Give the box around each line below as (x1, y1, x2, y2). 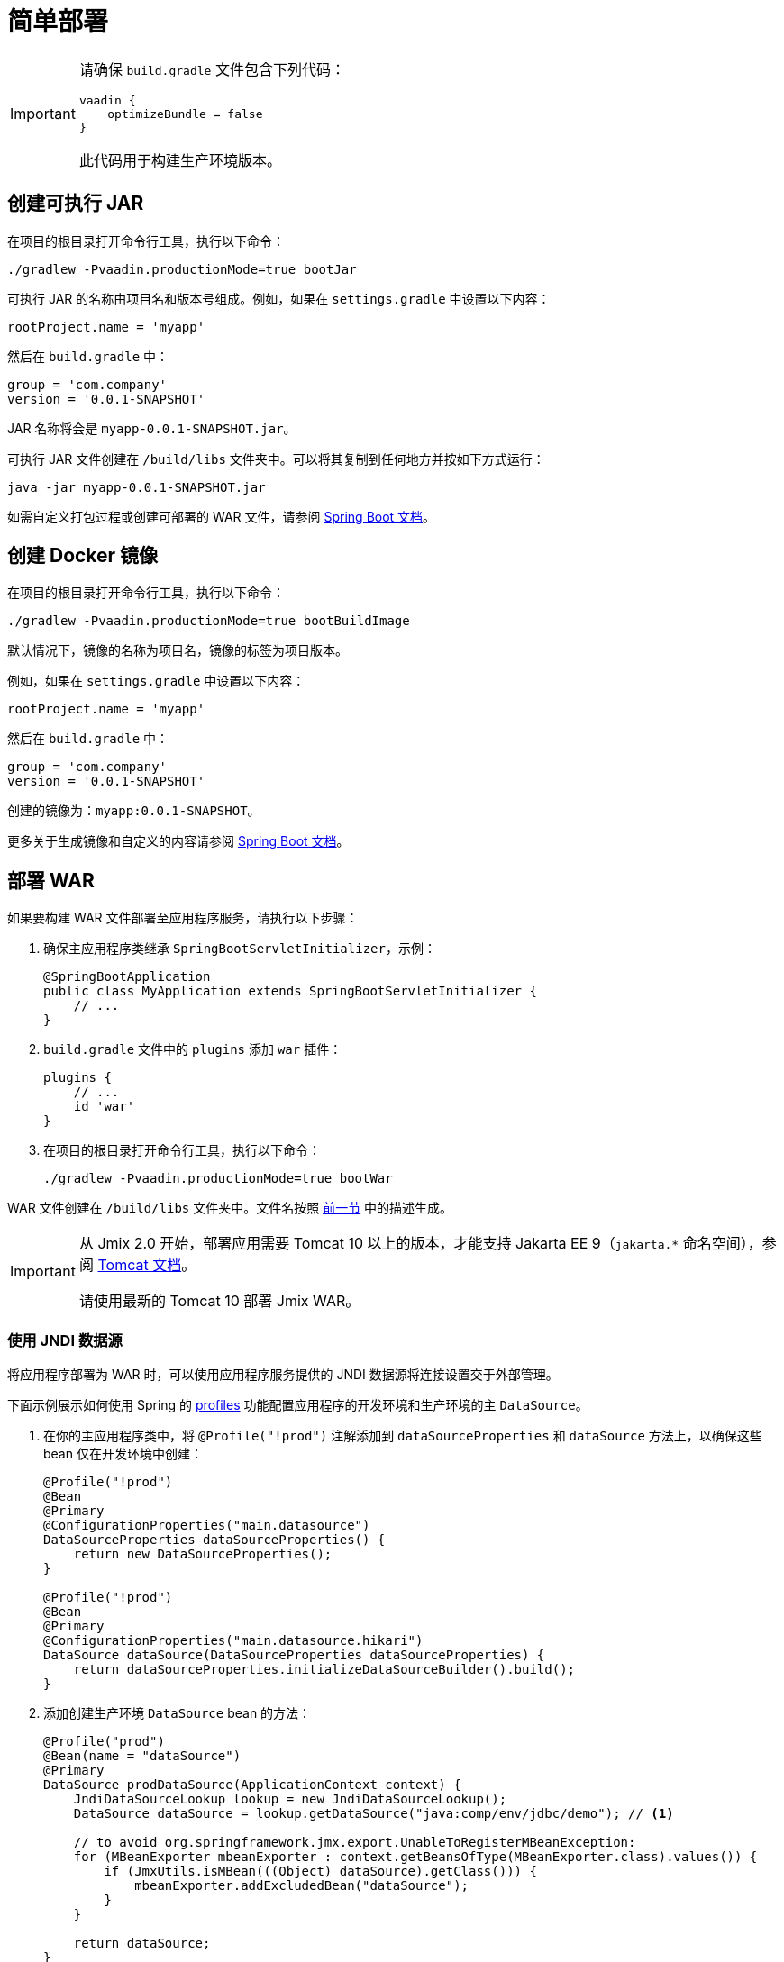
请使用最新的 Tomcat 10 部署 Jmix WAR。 (78, 1292, 360, 1311)
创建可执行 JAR (7, 192, 144, 215)
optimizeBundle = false (107, 106, 263, 121)
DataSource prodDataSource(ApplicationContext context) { (43, 1777, 461, 1793)
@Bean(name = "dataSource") (43, 1749, 242, 1764)
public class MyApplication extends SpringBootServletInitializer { (43, 984, 537, 999)
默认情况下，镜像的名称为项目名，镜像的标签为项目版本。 (7, 642, 348, 659)
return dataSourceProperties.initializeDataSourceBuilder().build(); (73, 1662, 576, 1677)
